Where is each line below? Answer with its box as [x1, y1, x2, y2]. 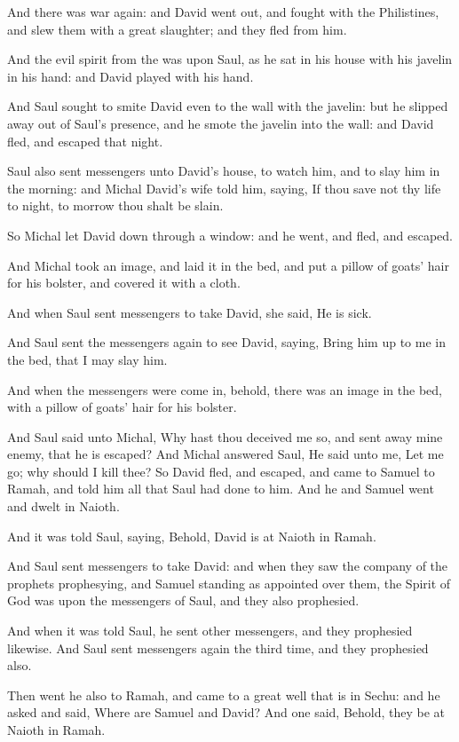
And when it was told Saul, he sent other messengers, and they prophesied [7, 621, 413, 640]
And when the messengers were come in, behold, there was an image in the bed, [7, 380, 442, 399]
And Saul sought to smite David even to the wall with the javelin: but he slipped [7, 97, 448, 115]
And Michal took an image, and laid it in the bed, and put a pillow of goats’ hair [7, 256, 449, 274]
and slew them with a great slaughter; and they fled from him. [7, 20, 347, 38]
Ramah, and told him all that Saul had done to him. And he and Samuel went [7, 479, 434, 498]
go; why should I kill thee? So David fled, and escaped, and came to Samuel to [7, 462, 435, 480]
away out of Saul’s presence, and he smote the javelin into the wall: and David [7, 114, 434, 132]
